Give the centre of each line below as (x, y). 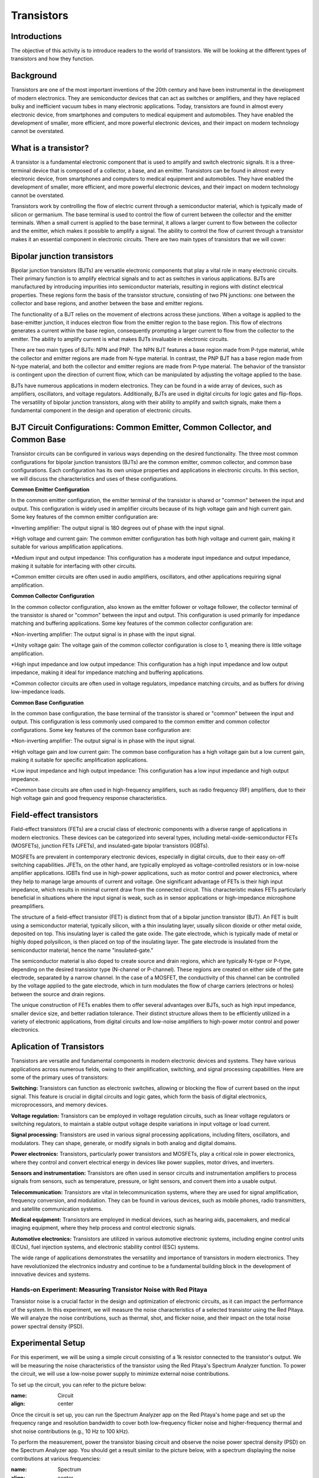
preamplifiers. (28, 906)
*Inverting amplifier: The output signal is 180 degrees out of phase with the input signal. (118, 528)
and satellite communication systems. (57, 1208)
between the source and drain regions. (58, 994)
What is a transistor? (50, 148)
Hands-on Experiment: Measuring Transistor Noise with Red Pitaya (109, 1290)
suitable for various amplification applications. (67, 547)
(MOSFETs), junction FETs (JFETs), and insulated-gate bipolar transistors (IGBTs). (110, 846)
